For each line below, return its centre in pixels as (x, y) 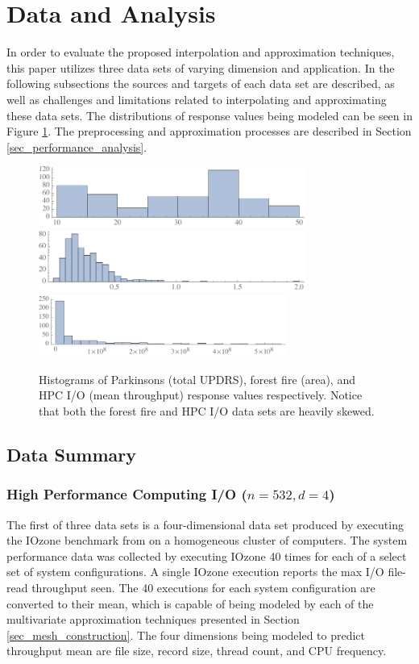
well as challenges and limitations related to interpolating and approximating (197, 99)
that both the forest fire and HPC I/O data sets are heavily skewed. (207, 410)
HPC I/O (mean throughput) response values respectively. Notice (201, 395)
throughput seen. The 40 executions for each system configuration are (203, 587)
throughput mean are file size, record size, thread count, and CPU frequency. (197, 651)
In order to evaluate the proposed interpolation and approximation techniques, (201, 52)
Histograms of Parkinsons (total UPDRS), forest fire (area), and (197, 379)
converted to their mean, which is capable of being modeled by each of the (190, 603)
